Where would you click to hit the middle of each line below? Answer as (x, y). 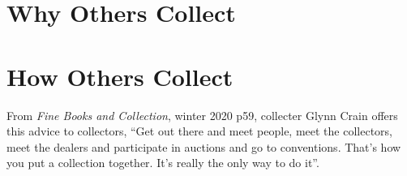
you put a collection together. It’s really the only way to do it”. (163, 163)
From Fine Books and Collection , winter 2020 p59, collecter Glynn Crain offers (202, 115)
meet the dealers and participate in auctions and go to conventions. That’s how (204, 146)
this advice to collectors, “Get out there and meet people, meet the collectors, (199, 131)
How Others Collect (120, 76)
